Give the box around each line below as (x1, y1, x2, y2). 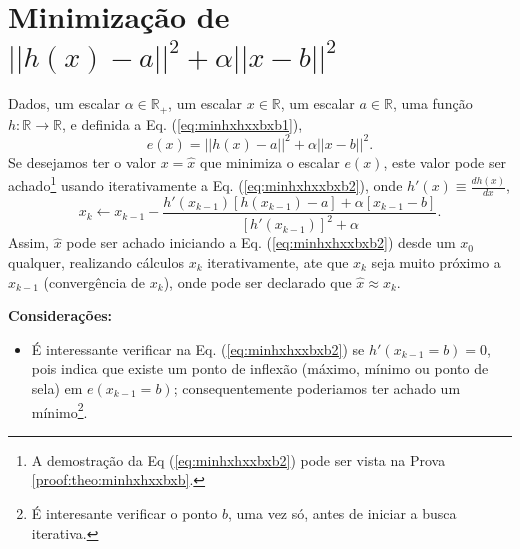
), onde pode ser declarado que (163, 271, 352, 292)
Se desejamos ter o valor (8, 151, 156, 172)
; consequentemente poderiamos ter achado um (173, 377, 461, 398)
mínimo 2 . (31, 398, 88, 422)
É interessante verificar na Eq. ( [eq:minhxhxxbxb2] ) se (31, 338, 365, 359)
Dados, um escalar (8, 93, 120, 114)
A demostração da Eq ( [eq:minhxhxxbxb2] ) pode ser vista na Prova (31, 449, 446, 470)
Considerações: (8, 305, 113, 326)
